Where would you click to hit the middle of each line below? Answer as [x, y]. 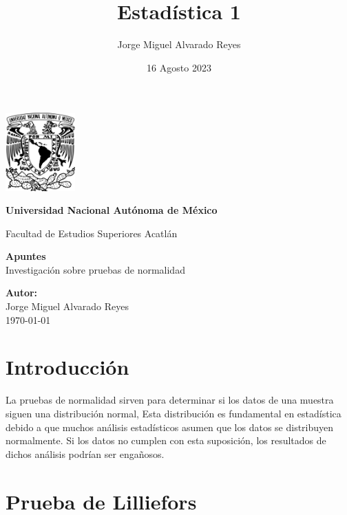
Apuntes [26, 256]
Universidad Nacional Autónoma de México [112, 210]
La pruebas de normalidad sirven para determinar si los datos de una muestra [170, 400]
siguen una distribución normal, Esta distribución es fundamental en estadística [173, 413]
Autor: [22, 293]
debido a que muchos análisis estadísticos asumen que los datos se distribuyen [170, 427]
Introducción [67, 367]
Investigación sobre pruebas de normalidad [95, 269]
